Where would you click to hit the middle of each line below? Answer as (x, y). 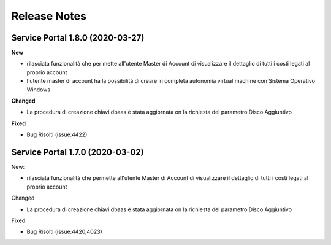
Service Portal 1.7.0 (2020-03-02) (78, 152)
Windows (39, 90)
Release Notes (49, 16)
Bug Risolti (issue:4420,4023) (64, 232)
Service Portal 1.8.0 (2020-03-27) (78, 38)
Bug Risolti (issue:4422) (57, 134)
